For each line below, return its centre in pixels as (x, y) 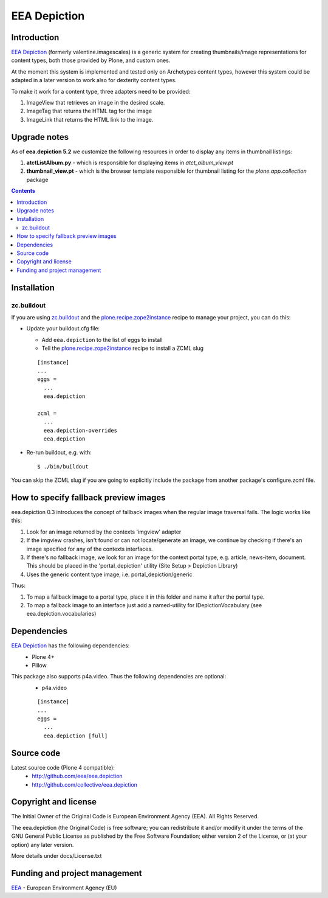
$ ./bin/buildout (63, 466)
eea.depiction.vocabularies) (61, 614)
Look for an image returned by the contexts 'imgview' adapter (104, 532)
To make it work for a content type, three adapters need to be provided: (101, 91)
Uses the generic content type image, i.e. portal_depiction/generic (109, 574)
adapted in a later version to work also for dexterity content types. (94, 80)
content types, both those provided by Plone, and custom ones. (91, 60)
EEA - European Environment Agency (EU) (64, 888)
